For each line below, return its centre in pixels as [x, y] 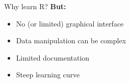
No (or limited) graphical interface [70, 23]
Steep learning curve [48, 75]
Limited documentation [53, 57]
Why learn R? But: [35, 6]
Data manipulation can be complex [71, 40]
